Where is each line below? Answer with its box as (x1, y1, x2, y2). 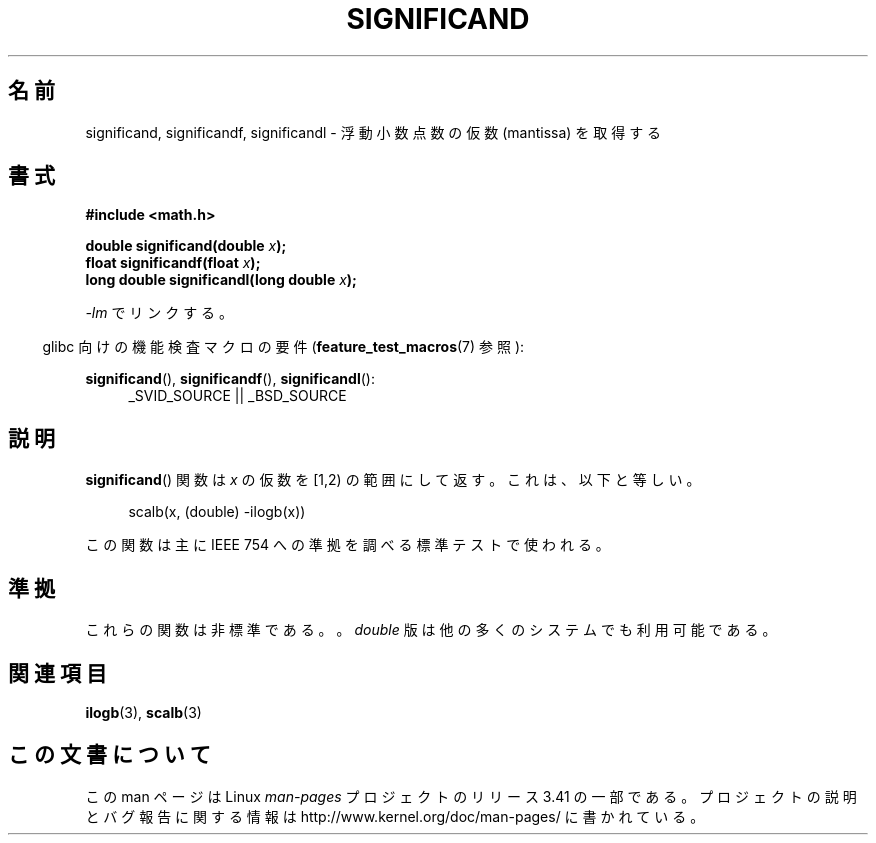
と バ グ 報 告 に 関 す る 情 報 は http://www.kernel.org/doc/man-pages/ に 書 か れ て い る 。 (85, 807, 705, 825)
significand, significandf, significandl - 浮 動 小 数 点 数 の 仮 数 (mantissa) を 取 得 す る (85, 123, 662, 141)
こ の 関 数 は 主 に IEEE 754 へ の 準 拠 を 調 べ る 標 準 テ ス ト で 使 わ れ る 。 (85, 536, 610, 554)
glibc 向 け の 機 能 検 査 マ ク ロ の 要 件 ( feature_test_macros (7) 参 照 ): (42, 338, 525, 356)
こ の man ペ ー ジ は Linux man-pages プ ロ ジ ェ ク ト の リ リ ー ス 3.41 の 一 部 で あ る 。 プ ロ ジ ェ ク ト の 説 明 (85, 787, 857, 805)
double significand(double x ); (85, 237, 287, 255)
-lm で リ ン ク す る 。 (85, 304, 234, 322)
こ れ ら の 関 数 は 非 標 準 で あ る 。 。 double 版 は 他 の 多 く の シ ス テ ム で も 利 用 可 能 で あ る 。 (85, 621, 777, 639)
